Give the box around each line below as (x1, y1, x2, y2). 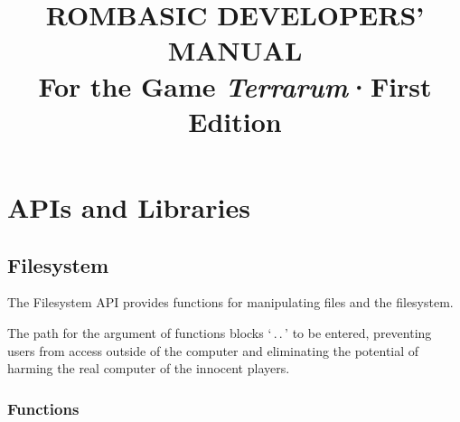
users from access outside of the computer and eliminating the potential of (7, 341, 419, 360)
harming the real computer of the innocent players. (7, 359, 290, 378)
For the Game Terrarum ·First (38, 67, 432, 105)
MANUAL (167, 32, 303, 69)
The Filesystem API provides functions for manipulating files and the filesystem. (7, 293, 454, 312)
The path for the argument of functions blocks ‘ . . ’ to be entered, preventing (7, 323, 432, 342)
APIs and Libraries (7, 188, 250, 225)
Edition (188, 102, 282, 139)
